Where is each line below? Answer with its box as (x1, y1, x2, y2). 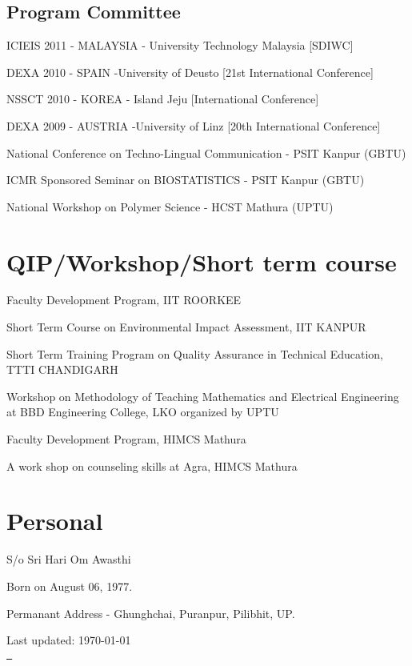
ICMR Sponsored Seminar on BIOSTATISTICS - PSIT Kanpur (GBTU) (6, 171, 365, 188)
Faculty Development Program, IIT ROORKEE (6, 291, 242, 308)
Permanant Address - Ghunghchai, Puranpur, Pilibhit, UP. (6, 604, 295, 621)
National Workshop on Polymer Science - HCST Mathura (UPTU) (6, 198, 334, 215)
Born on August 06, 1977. (6, 577, 133, 594)
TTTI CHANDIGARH (6, 361, 118, 378)
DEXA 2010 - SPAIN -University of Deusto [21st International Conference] (6, 63, 374, 80)
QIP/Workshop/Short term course (6, 245, 397, 278)
